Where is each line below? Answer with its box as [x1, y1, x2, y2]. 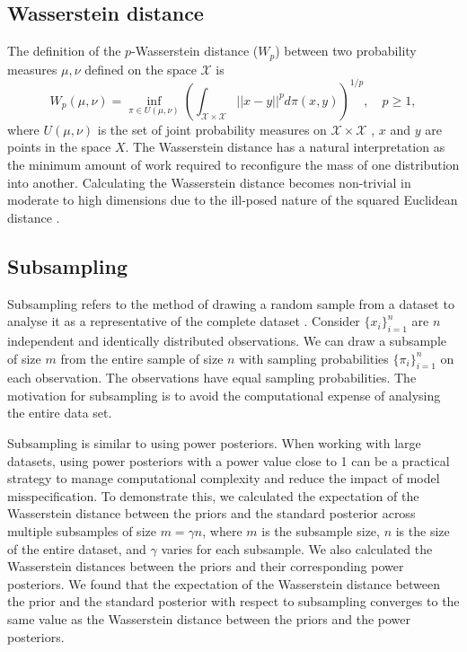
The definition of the [7, 41, 121, 60]
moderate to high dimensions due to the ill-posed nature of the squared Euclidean [7, 190, 458, 209]
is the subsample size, [261, 522, 380, 541]
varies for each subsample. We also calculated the [161, 539, 433, 558]
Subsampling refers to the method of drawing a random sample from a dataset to [7, 294, 454, 313]
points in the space [7, 137, 111, 156]
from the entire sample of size [60, 348, 224, 367]
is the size [395, 522, 450, 541]
